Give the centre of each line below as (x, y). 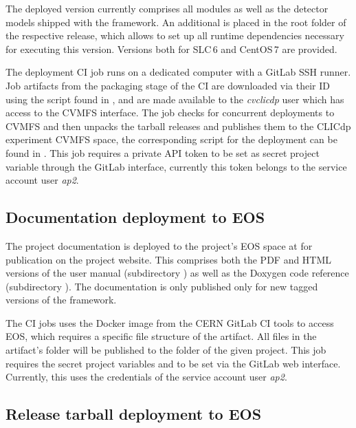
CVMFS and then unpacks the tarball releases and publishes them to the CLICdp (178, 126)
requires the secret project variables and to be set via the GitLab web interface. (173, 363)
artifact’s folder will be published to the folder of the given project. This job (166, 350)
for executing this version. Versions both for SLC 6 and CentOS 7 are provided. (171, 49)
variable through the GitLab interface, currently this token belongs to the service (176, 166)
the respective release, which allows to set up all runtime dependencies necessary (175, 35)
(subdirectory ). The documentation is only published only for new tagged (162, 286)
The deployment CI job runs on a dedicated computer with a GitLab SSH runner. (178, 72)
